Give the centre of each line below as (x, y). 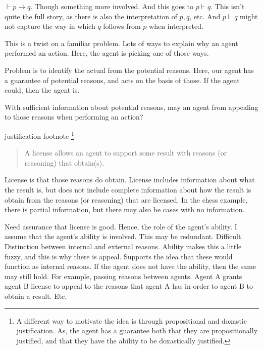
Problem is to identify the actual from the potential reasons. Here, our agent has (129, 70)
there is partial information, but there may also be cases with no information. (125, 209)
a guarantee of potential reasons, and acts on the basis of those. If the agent (122, 80)
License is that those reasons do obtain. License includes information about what (130, 180)
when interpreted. (176, 26)
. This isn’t (228, 6)
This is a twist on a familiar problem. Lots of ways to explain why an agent (121, 43)
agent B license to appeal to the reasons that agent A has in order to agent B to (129, 286)
